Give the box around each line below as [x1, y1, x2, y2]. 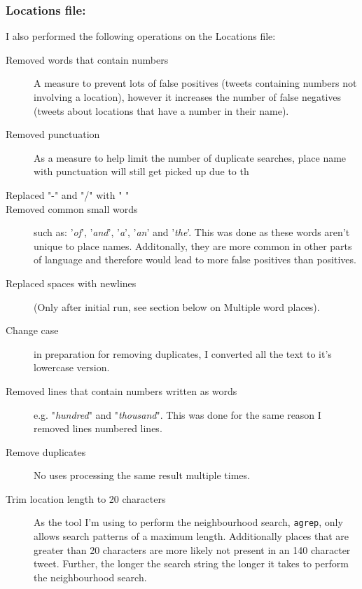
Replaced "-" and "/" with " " [6, 187, 130, 202]
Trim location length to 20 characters [6, 491, 166, 506]
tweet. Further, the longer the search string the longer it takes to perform [34, 556, 349, 571]
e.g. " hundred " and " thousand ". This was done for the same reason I [34, 407, 321, 422]
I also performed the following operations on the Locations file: [6, 29, 276, 43]
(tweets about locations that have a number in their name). [34, 103, 289, 118]
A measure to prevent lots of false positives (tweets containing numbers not [34, 76, 357, 90]
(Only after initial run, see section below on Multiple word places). [34, 299, 320, 314]
